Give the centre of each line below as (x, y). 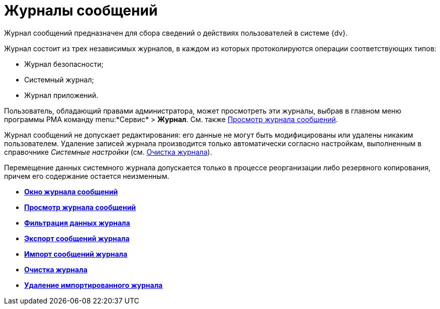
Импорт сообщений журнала (76, 254)
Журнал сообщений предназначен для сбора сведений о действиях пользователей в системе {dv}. (176, 33)
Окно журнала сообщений (71, 191)
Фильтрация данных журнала (77, 223)
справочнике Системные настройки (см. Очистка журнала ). (108, 152)
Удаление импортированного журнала (94, 285)
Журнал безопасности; (64, 64)
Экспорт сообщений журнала (77, 238)
